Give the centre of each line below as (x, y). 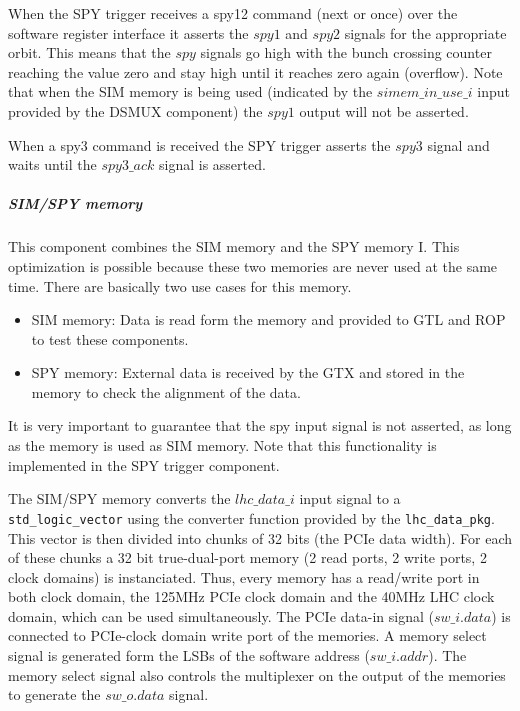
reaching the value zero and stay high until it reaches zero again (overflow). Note (255, 71)
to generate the (54, 694)
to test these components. (110, 338)
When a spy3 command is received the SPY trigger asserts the (199, 144)
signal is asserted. (212, 164)
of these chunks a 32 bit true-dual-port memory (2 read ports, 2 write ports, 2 (247, 557)
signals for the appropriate (425, 32)
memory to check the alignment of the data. (166, 391)
